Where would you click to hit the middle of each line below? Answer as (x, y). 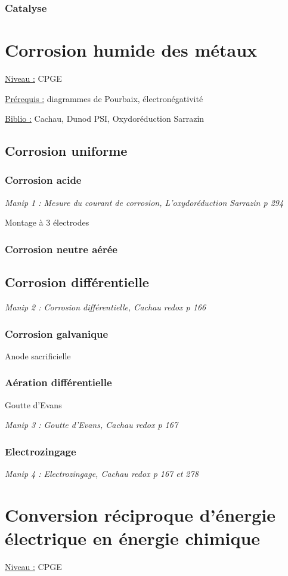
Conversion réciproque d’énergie (140, 514)
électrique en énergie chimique (133, 538)
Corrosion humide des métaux (131, 50)
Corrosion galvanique (57, 333)
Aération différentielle (58, 382)
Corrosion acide (43, 180)
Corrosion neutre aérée (61, 249)
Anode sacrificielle (38, 355)
